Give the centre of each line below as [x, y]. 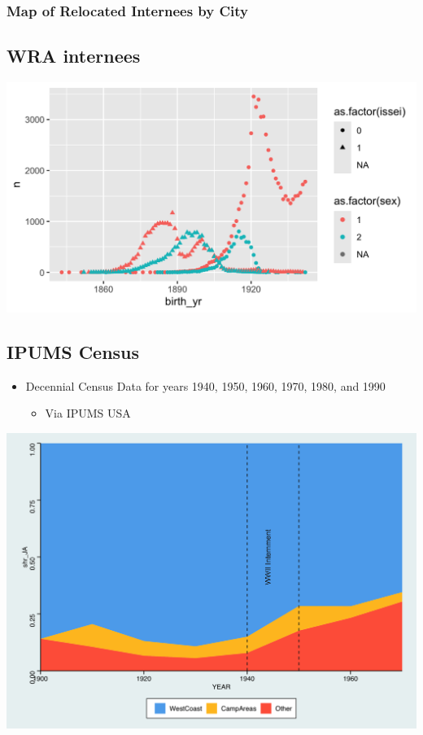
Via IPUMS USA [88, 413]
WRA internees [74, 56]
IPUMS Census [73, 352]
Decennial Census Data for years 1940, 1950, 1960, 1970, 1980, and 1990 [205, 385]
